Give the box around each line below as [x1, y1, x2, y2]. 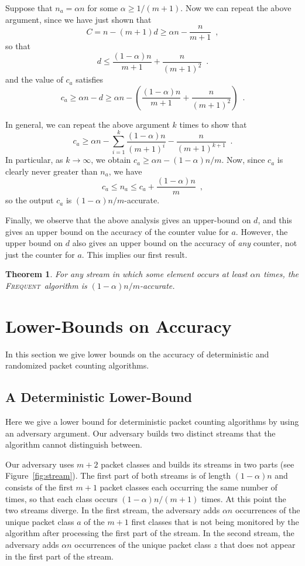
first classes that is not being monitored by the [131, 515, 299, 527]
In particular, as [5, 154, 63, 166]
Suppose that [5, 2, 53, 13]
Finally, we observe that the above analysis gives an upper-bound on [5, 214, 251, 226]
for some [87, 2, 118, 13]
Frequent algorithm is [5, 279, 87, 291]
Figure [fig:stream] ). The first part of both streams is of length [5, 469, 231, 482]
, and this [258, 214, 292, 226]
